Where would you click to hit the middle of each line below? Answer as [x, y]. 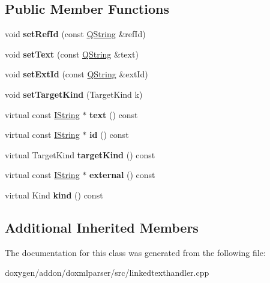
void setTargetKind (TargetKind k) [74, 94]
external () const [122, 175]
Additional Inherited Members [102, 227]
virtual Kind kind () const [54, 195]
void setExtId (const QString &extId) [76, 74]
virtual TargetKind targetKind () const [80, 154]
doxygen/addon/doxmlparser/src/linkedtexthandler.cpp [107, 273]
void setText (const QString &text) [72, 54]
